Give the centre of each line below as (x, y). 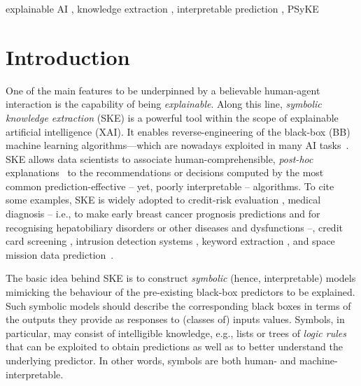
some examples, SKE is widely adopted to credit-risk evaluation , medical (163, 200)
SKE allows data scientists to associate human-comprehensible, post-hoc (160, 158)
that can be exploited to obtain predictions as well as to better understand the (174, 346)
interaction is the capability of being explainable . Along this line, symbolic (164, 104)
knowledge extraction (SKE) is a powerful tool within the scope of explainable (172, 117)
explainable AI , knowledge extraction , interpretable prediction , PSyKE (162, 8)
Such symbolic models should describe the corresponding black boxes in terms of (178, 305)
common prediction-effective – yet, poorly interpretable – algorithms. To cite (170, 186)
